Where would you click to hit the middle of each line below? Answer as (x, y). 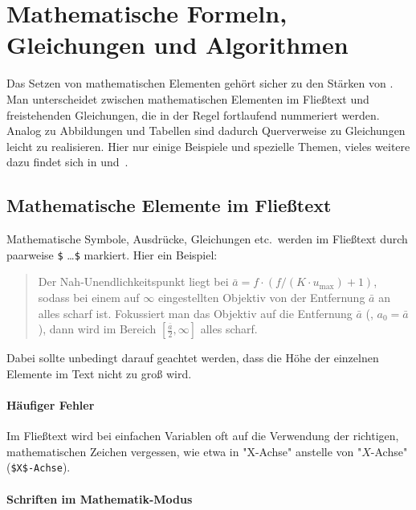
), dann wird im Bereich (97, 329)
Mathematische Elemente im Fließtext (169, 205)
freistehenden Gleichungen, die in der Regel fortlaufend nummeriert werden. (193, 114)
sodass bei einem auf (89, 297)
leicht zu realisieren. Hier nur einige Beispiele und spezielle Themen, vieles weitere (208, 146)
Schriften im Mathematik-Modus (100, 498)
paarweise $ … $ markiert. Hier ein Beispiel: (112, 254)
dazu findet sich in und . (67, 162)
